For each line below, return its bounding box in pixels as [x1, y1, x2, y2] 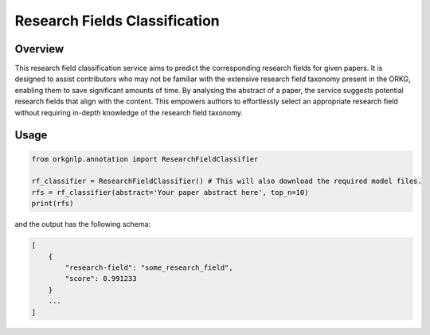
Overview [14, 42, 64, 56]
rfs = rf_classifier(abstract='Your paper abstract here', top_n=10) [31, 188, 309, 197]
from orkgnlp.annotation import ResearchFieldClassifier [31, 154, 259, 163]
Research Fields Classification [14, 12, 221, 29]
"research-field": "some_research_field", [64, 263, 234, 272]
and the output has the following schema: [14, 220, 151, 229]
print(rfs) [31, 199, 74, 208]
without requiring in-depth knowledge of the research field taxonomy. [14, 107, 243, 117]
